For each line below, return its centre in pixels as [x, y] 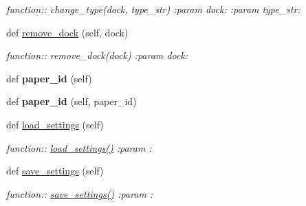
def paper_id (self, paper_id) [72, 101]
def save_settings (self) [55, 171]
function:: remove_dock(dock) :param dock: [97, 55]
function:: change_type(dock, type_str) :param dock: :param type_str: [153, 9]
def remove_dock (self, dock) [67, 32]
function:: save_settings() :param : [80, 193]
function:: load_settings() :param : [79, 147]
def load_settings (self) [55, 124]
